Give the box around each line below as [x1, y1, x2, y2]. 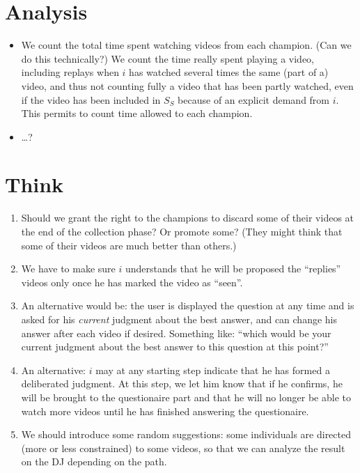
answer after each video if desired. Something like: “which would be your [21, 325, 331, 340]
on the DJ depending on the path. [21, 454, 167, 469]
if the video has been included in [21, 92, 161, 107]
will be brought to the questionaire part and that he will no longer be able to [21, 389, 351, 404]
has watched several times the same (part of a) [129, 65, 329, 79]
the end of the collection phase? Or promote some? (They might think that [21, 224, 343, 238]
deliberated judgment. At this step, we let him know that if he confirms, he [21, 376, 343, 391]
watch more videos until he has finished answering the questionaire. [21, 403, 309, 418]
